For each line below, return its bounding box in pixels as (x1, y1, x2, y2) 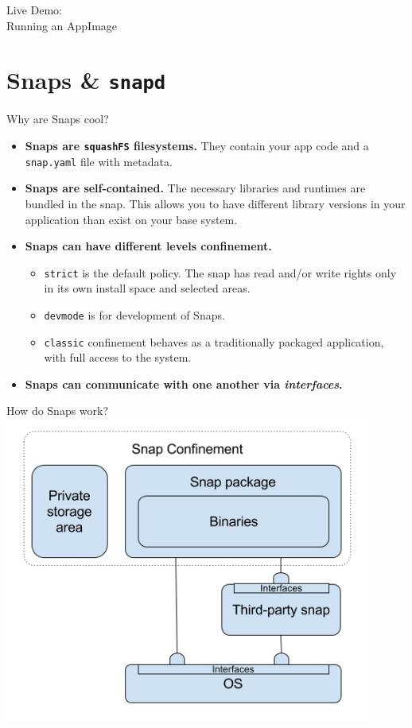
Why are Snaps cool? (6, 110, 109, 127)
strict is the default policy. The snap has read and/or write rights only (44, 264, 397, 281)
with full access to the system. (44, 349, 192, 366)
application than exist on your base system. (25, 211, 238, 227)
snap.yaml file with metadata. (25, 153, 173, 169)
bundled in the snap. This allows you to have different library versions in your (25, 195, 406, 211)
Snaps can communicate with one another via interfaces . (25, 375, 343, 392)
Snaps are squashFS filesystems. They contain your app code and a (25, 137, 369, 154)
